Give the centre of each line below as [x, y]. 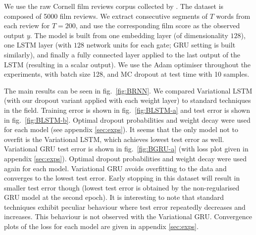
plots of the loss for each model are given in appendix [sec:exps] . [101, 226]
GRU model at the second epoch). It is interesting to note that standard [114, 197]
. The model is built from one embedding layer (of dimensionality [129, 35]
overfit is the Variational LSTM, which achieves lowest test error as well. [114, 139]
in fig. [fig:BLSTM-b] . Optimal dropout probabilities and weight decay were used [127, 119]
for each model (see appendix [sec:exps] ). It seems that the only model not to [121, 129]
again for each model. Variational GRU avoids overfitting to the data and [115, 168]
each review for [27, 25]
